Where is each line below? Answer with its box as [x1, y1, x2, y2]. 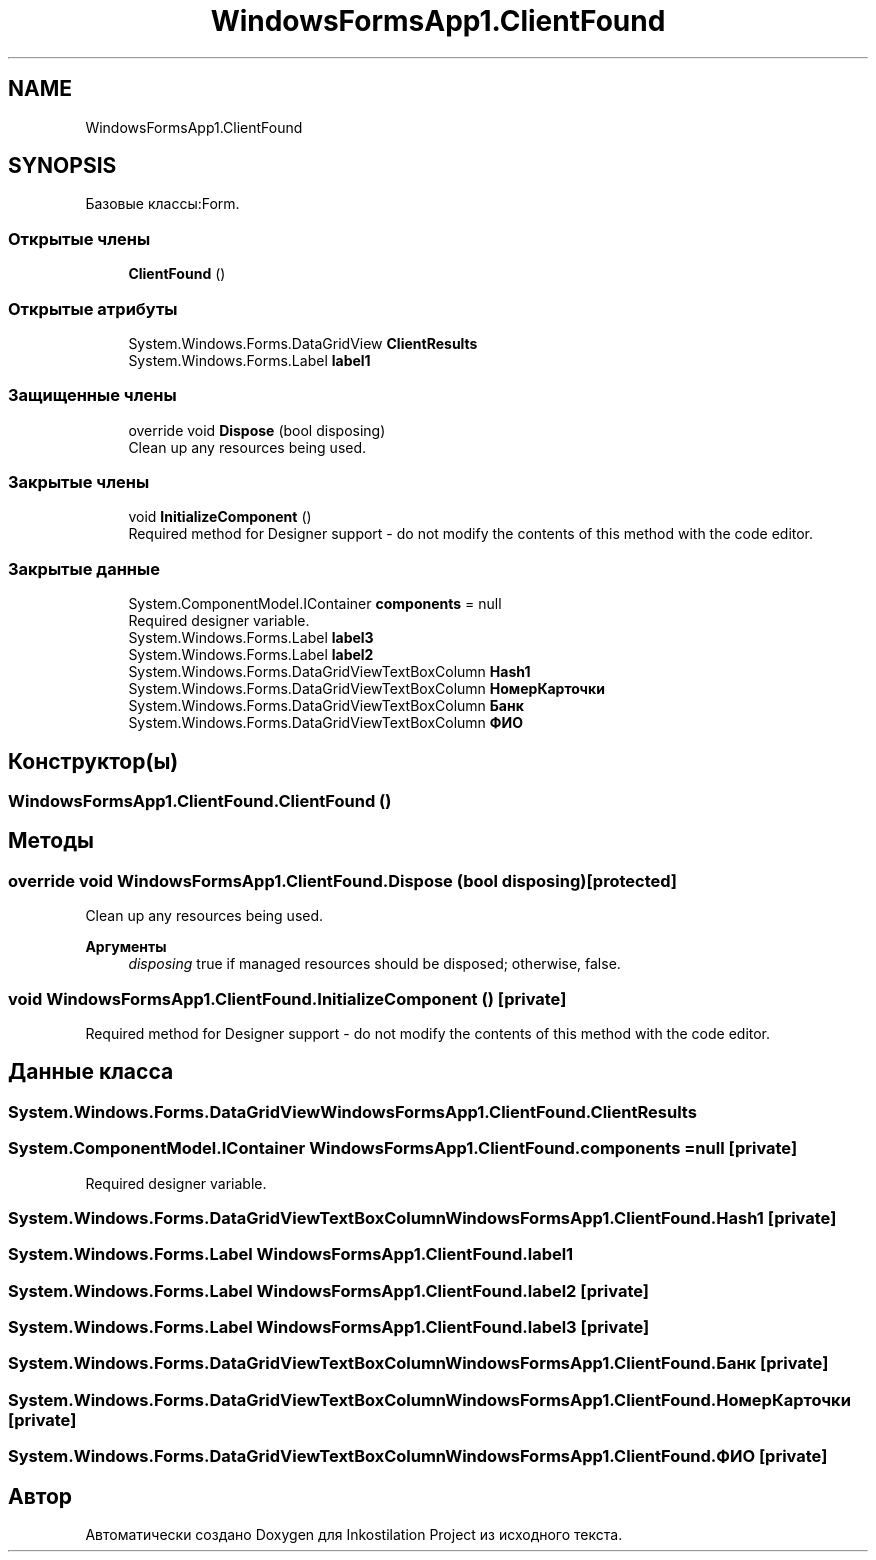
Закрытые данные [8, 558, 160, 579]
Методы [8, 828, 94, 854]
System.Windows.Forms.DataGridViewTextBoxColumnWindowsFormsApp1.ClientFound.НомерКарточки [8, 1389, 851, 1410]
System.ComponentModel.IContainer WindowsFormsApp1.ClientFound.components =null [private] [8, 1138, 798, 1159]
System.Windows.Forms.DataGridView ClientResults [128, 334, 478, 352]
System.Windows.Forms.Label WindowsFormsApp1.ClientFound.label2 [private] [8, 1280, 649, 1301]
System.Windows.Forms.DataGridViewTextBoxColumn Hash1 [128, 663, 531, 681]
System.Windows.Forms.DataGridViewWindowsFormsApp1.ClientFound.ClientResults [8, 1101, 697, 1122]
